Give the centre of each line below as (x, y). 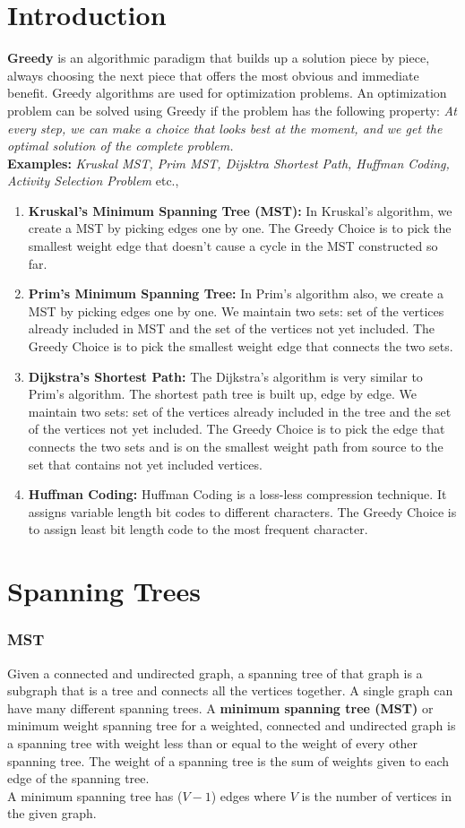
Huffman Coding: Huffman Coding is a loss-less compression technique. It (237, 494)
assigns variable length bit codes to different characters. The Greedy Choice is (242, 511)
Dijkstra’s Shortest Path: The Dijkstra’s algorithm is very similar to (225, 376)
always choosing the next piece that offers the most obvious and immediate (213, 75)
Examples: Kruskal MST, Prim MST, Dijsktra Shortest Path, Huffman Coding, (228, 163)
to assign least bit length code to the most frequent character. (198, 529)
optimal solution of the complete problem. (121, 146)
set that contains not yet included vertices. (145, 464)
